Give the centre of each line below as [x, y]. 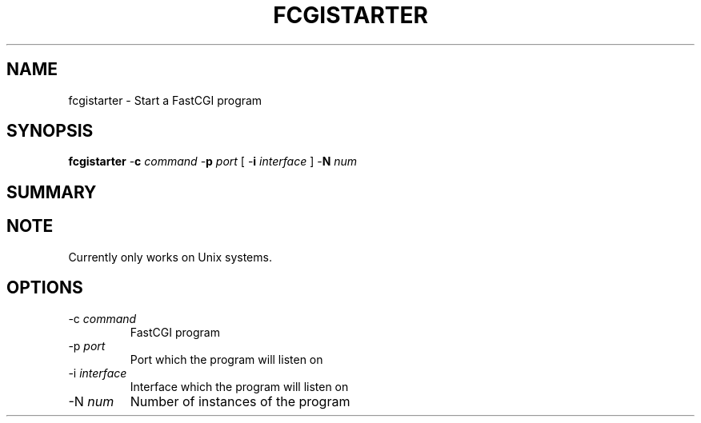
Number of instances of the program [240, 401]
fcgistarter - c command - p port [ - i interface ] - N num [213, 162]
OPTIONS [45, 288]
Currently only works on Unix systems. [170, 257]
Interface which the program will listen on [239, 386]
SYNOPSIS [50, 131]
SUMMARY [52, 192]
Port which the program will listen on [226, 359]
